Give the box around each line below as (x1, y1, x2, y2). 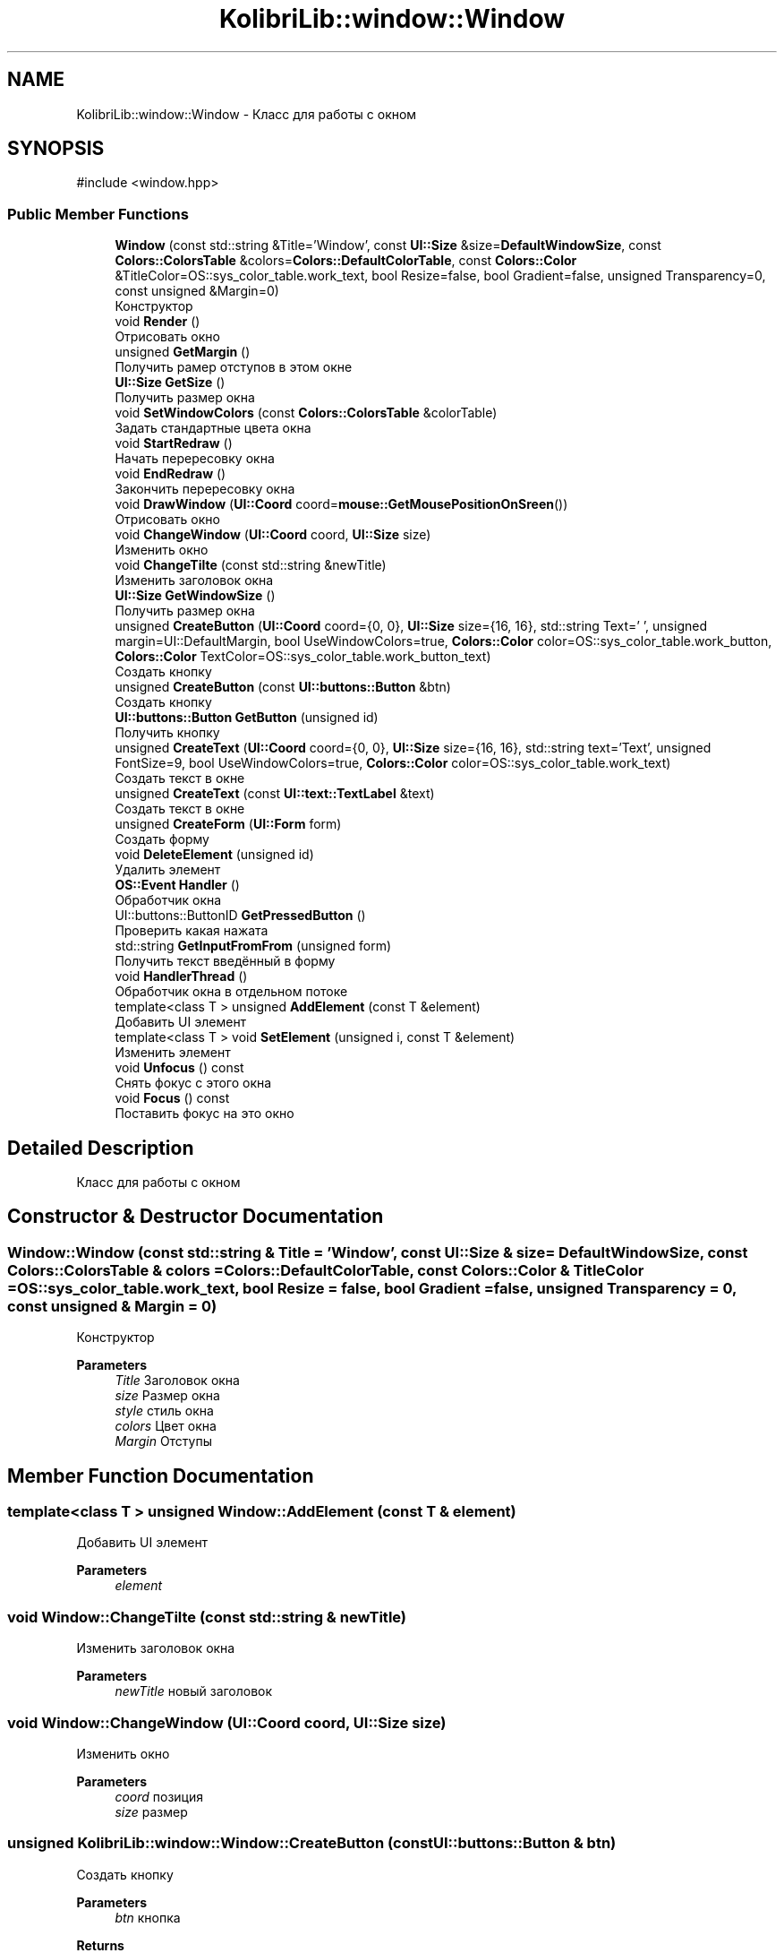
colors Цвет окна (115, 1418, 217, 1434)
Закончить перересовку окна (115, 481, 295, 497)
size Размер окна (115, 1388, 220, 1404)
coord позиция (115, 1788, 203, 1804)
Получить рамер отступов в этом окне (115, 359, 353, 375)
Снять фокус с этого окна (115, 1075, 272, 1091)
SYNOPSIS (7, 137, 105, 160)
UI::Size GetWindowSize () (115, 588, 276, 604)
